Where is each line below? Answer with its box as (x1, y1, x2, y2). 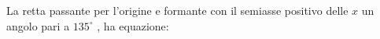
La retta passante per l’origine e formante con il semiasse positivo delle (6, 2, 349, 18)
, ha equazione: (97, 17, 169, 34)
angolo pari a (6, 17, 70, 34)
